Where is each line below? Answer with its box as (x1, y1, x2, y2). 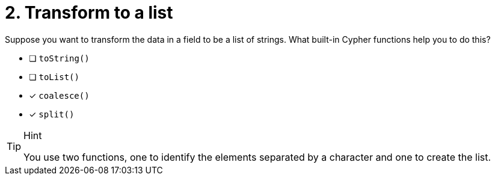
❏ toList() (29, 71, 79, 82)
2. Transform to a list (5, 2, 173, 23)
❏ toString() (29, 52, 90, 63)
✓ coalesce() (29, 90, 90, 101)
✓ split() (29, 108, 75, 119)
